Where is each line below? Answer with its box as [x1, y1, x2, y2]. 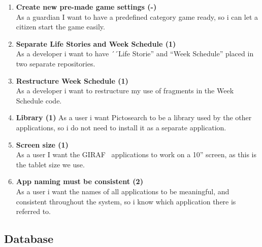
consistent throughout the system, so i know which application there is [16, 196, 236, 206]
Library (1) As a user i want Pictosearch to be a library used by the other [16, 112, 252, 123]
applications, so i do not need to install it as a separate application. [16, 122, 226, 132]
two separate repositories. [16, 58, 95, 68]
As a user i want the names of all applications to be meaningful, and [16, 186, 230, 196]
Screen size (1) [16, 139, 69, 150]
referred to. [16, 206, 51, 217]
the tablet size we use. [16, 159, 85, 169]
